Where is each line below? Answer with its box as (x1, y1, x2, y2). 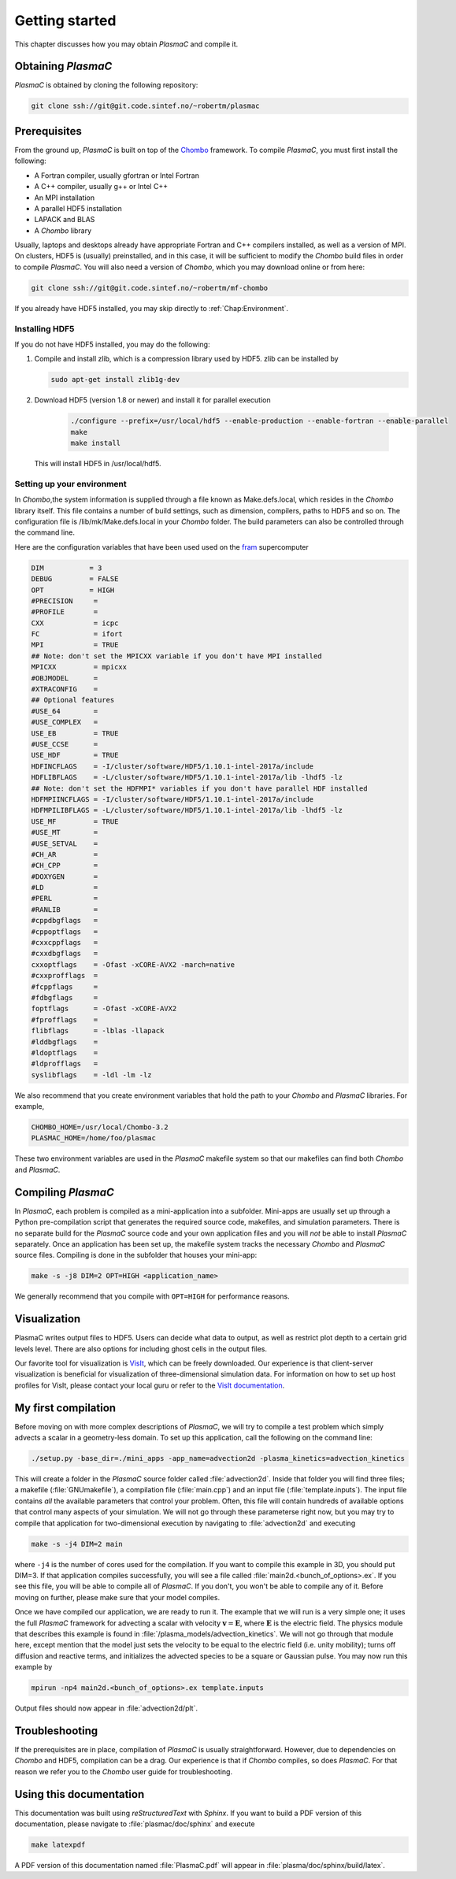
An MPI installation (34, 193, 95, 202)
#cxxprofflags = (31, 971, 98, 980)
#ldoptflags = (31, 1048, 98, 1057)
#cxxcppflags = (31, 938, 98, 947)
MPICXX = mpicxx (31, 662, 128, 672)
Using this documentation (14, 1788, 145, 1801)
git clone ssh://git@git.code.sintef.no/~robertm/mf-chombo (31, 284, 269, 292)
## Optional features (31, 695, 115, 705)
